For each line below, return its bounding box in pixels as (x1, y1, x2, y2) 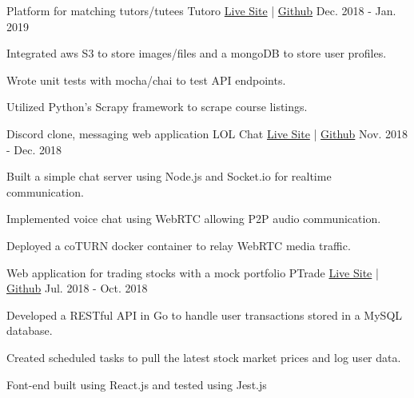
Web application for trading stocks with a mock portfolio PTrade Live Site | (6, 264, 379, 281)
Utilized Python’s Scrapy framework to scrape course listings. (6, 98, 308, 115)
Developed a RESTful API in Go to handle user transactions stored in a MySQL (6, 306, 403, 323)
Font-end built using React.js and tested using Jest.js (6, 376, 267, 392)
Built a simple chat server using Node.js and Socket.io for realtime (6, 168, 332, 185)
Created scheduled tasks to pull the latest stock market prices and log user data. (6, 348, 401, 365)
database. (6, 322, 53, 339)
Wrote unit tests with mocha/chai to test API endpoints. (6, 71, 286, 88)
